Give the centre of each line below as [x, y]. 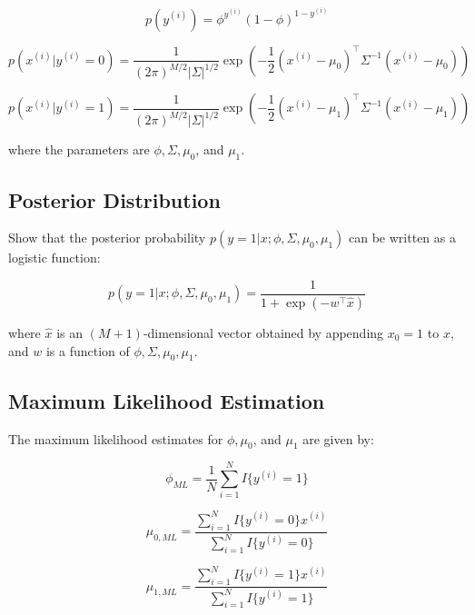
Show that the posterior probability [107, 238]
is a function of [88, 350]
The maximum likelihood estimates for [116, 438]
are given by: [338, 438]
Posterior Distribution [114, 199]
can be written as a [402, 238]
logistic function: [54, 258]
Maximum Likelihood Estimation [167, 400]
